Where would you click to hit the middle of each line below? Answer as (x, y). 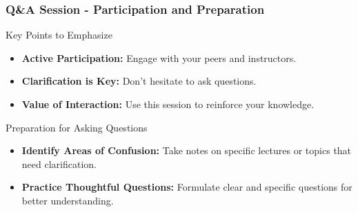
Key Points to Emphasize (59, 35)
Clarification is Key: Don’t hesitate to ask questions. (139, 81)
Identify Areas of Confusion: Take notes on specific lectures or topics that (187, 150)
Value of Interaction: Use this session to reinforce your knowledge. (168, 104)
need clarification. (59, 163)
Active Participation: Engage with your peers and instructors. (159, 57)
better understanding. (68, 200)
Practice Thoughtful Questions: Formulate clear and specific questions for (187, 187)
